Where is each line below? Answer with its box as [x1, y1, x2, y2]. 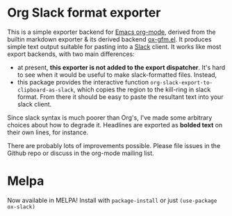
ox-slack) [7, 203, 36, 210]
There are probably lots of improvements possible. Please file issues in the [7, 141, 221, 150]
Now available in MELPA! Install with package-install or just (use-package [7, 196, 217, 204]
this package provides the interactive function [17, 78, 149, 86]
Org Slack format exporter [7, 5, 161, 21]
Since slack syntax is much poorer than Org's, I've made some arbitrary [7, 113, 213, 122]
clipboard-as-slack [17, 87, 74, 93]
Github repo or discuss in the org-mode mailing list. [7, 149, 154, 157]
